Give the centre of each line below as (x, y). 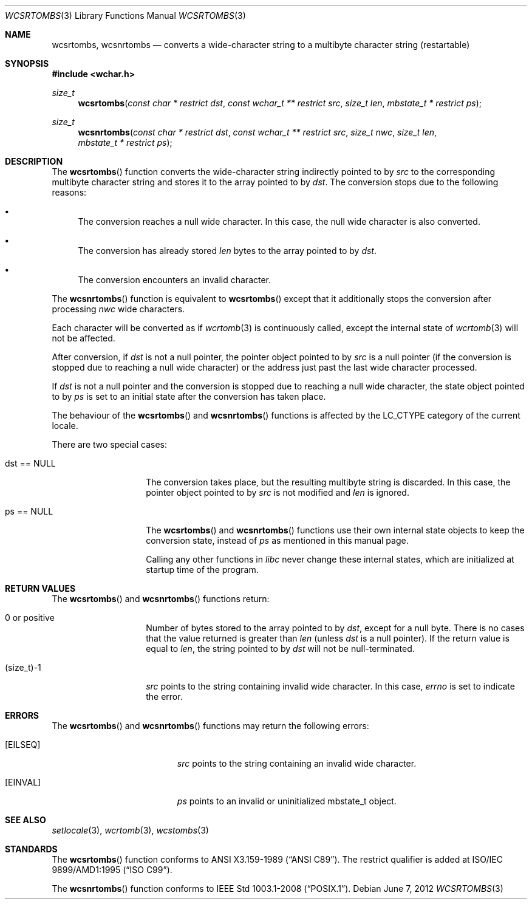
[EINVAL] (23, 782)
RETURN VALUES (40, 588)
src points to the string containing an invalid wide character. (297, 763)
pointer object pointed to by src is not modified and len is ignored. (278, 492)
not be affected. (84, 338)
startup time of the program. (202, 570)
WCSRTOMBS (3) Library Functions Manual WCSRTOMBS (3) (125, 15)
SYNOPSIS (27, 63)
